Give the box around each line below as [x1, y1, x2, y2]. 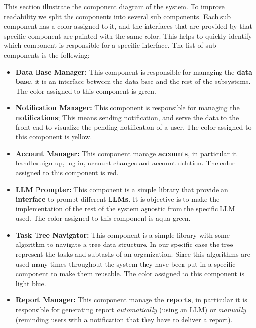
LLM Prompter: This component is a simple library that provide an [15, 184, 228, 194]
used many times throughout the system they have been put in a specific [15, 258, 236, 269]
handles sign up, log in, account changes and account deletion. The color [15, 158, 235, 168]
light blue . [15, 278, 46, 288]
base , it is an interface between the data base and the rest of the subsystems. [15, 76, 251, 86]
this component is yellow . [15, 131, 92, 142]
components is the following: [4, 49, 90, 60]
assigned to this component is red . [15, 167, 119, 177]
